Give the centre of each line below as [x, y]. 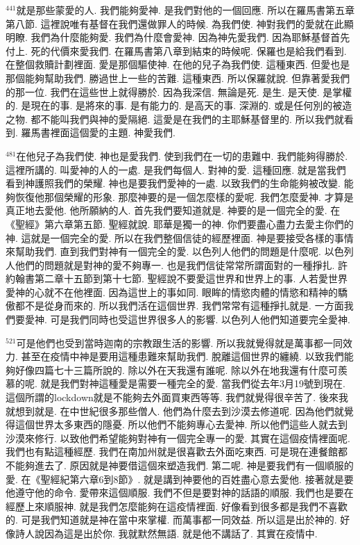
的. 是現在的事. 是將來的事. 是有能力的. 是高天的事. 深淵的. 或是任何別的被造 [179, 105]
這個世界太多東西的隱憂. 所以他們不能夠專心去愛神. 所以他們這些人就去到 [181, 424]
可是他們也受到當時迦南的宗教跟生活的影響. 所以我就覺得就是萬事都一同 [180, 342]
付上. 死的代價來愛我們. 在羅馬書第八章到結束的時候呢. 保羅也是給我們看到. [176, 50]
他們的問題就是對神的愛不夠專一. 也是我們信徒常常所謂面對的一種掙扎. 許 [181, 265]
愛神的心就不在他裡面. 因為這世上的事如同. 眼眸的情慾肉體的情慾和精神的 [172, 292]
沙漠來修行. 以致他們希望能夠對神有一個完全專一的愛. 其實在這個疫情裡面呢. [178, 438]
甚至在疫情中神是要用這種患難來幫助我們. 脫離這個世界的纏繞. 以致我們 [182, 356]
